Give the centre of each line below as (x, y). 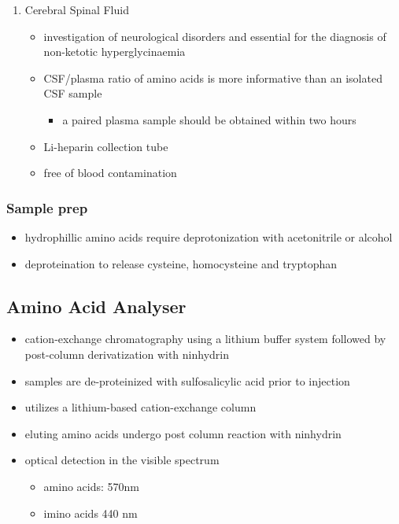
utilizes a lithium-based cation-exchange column (140, 407)
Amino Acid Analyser (96, 306)
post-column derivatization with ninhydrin (127, 354)
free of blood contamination (110, 173)
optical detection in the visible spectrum (122, 460)
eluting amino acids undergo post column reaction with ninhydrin (183, 433)
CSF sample (73, 93)
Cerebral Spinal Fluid (77, 9)
